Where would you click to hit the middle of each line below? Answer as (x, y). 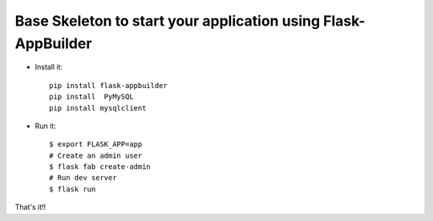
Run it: (45, 126)
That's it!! (30, 207)
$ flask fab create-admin (100, 167)
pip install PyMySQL (91, 97)
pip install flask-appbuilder (109, 85)
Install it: (49, 67)
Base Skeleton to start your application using (168, 21)
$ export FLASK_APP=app (96, 145)
